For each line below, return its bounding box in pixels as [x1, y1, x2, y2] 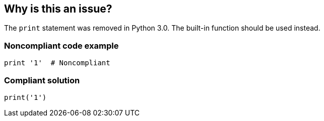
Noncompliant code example [4, 40, 119, 51]
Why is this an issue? [4, 3, 112, 15]
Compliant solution [4, 75, 80, 85]
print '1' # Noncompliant [4, 59, 110, 67]
